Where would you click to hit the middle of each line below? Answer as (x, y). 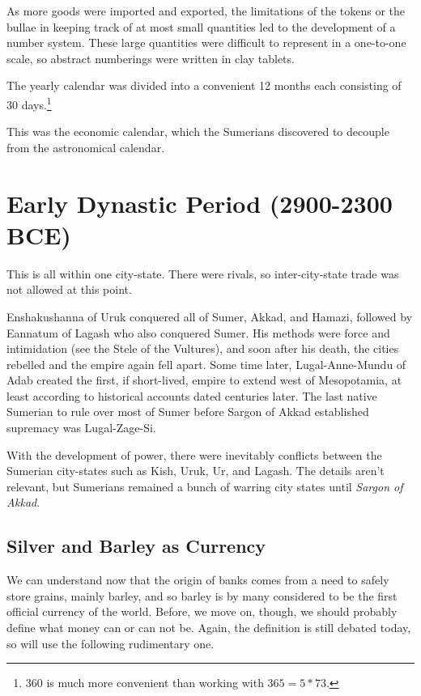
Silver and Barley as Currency (136, 546)
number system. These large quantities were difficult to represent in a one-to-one (206, 42)
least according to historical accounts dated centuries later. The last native (192, 395)
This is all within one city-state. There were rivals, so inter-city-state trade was (203, 273)
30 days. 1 (29, 103)
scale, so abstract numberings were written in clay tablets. (151, 58)
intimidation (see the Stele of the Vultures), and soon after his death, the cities (203, 348)
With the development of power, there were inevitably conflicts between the (194, 454)
